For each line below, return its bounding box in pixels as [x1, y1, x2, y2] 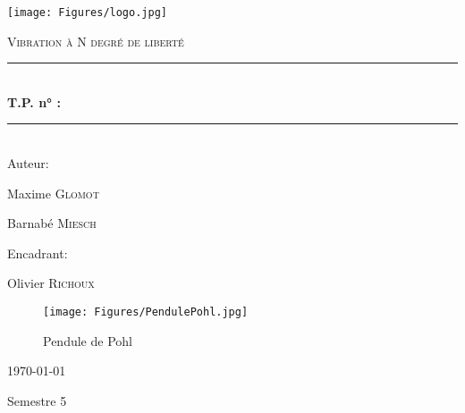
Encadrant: [7, 243, 68, 262]
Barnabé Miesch [7, 214, 97, 232]
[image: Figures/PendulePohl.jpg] [43, 306, 249, 318]
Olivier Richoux [7, 274, 95, 292]
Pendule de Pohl [43, 331, 132, 350]
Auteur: [7, 154, 49, 173]
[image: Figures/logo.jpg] [7, 6, 167, 19]
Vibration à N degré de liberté [7, 31, 184, 50]
